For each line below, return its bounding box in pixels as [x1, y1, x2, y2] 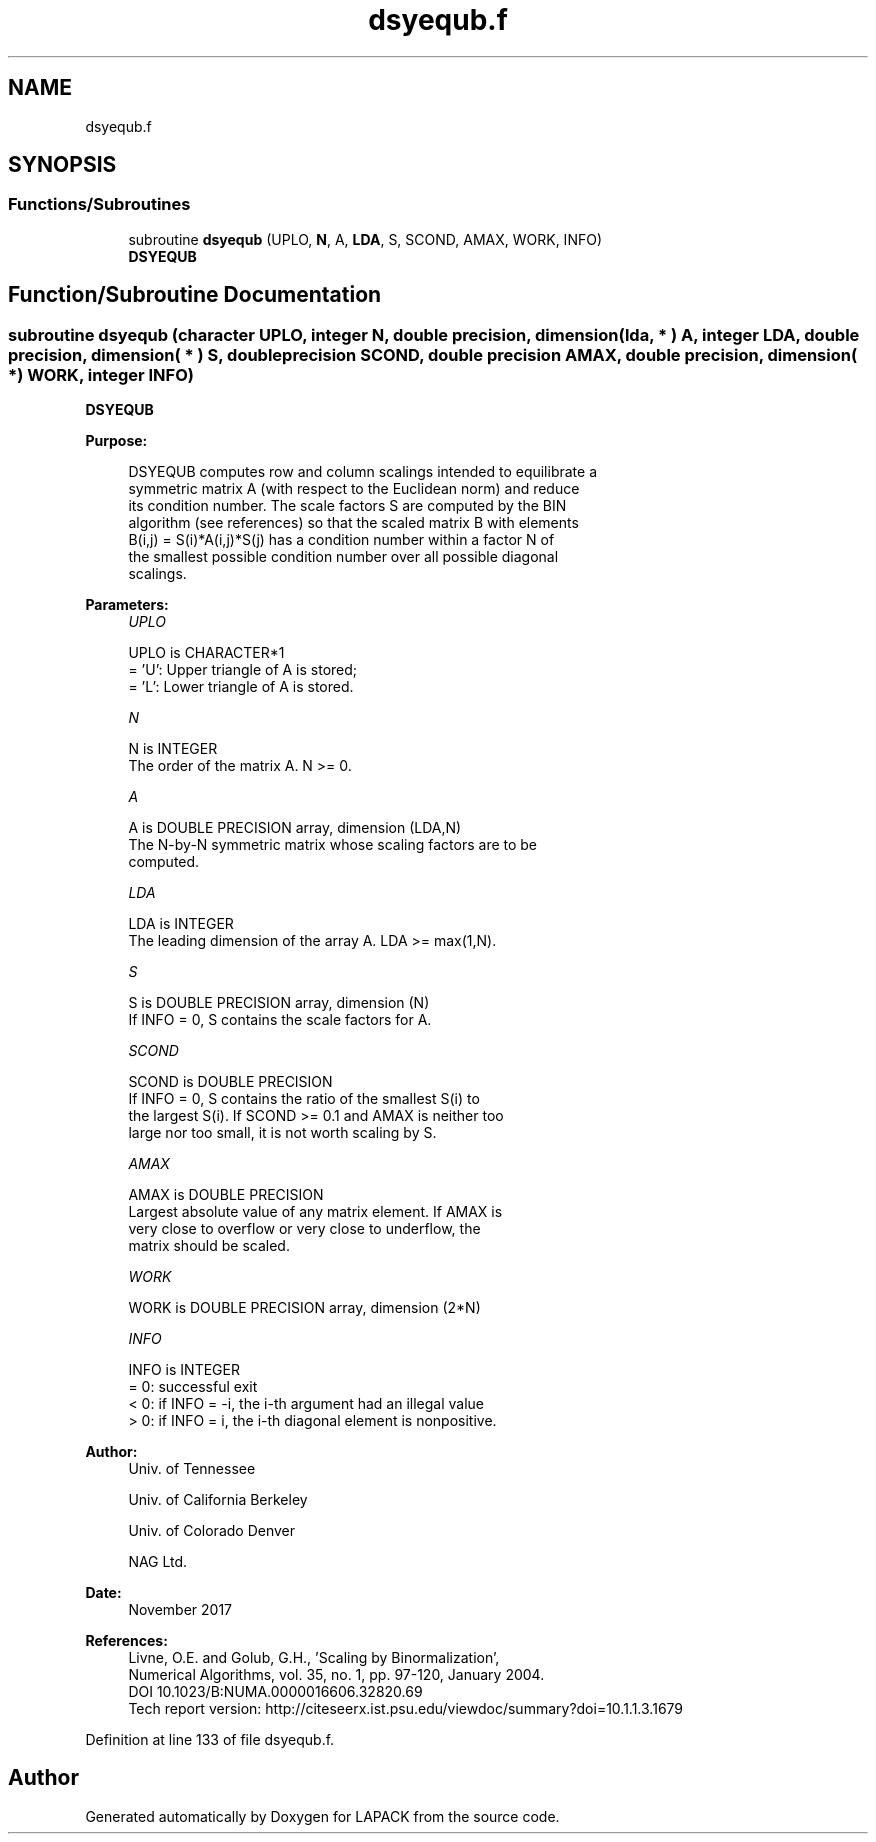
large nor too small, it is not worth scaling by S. [128, 1124, 437, 1142]
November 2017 [128, 1601, 233, 1619]
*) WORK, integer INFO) [8, 364, 194, 385]
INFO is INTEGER [128, 1361, 240, 1379]
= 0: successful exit [128, 1378, 258, 1396]
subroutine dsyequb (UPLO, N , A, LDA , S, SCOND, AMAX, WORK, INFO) [128, 230, 603, 248]
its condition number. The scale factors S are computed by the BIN [128, 497, 567, 515]
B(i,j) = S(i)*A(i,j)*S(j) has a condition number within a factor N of [128, 531, 555, 549]
